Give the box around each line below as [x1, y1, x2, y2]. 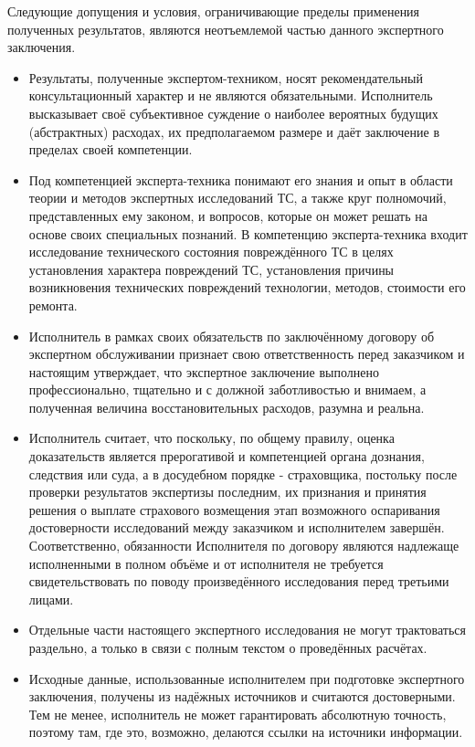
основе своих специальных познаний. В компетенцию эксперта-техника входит [28, 224, 468, 243]
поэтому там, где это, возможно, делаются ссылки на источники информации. [28, 722, 463, 742]
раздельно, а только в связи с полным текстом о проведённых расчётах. [28, 638, 427, 657]
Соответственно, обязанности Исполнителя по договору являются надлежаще [28, 536, 459, 555]
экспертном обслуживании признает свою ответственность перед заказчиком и [28, 344, 465, 363]
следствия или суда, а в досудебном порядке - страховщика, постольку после [28, 464, 458, 483]
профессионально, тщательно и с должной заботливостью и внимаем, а [28, 380, 427, 399]
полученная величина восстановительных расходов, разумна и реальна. [28, 397, 425, 416]
